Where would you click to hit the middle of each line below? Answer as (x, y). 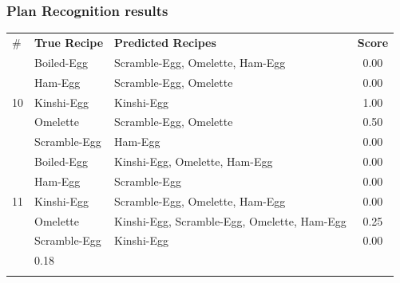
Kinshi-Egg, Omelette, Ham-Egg (194, 161)
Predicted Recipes (165, 42)
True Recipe (69, 42)
